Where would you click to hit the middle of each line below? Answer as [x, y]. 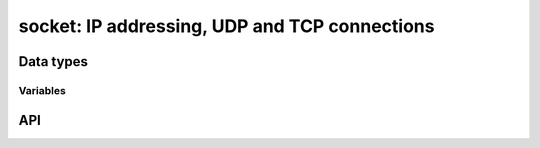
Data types [53, 61]
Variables [42, 90]
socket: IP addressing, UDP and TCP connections [226, 26]
